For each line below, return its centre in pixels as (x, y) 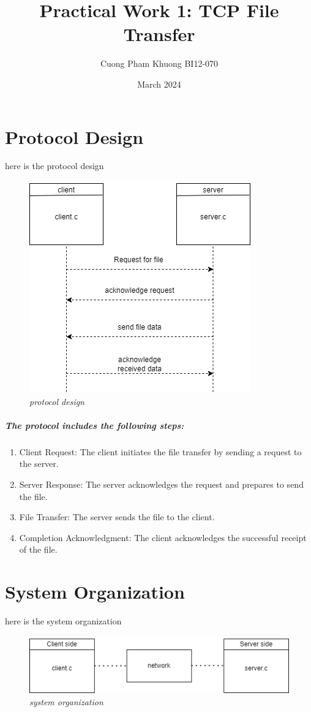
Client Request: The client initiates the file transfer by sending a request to (160, 451)
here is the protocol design (54, 166)
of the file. (38, 549)
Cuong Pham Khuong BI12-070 (159, 63)
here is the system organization (63, 621)
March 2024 (159, 84)
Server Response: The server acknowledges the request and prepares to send (161, 484)
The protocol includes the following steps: (95, 425)
